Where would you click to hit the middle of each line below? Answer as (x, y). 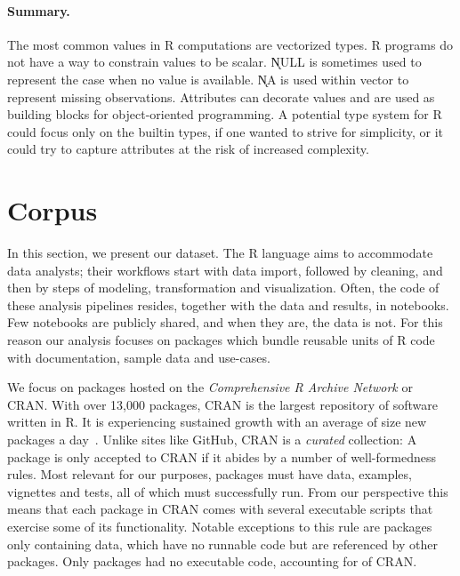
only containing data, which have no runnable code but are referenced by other (223, 544)
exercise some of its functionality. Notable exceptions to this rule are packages (220, 526)
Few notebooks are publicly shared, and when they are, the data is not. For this (225, 322)
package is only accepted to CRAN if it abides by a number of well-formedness (222, 456)
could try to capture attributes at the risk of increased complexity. (188, 149)
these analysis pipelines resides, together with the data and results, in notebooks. (228, 304)
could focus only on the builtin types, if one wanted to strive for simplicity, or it (226, 131)
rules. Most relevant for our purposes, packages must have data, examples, (210, 474)
